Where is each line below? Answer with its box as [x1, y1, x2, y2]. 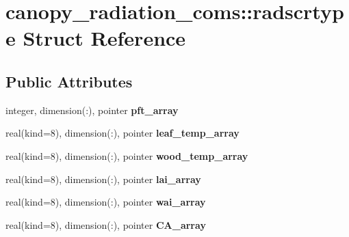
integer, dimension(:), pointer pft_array [5, 102, 179, 117]
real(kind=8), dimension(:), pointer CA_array [5, 217, 206, 232]
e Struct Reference [5, 24, 186, 52]
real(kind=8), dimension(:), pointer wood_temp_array [5, 148, 248, 163]
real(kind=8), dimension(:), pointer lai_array [5, 171, 201, 186]
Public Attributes [5, 70, 133, 92]
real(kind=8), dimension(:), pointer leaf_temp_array [5, 126, 240, 140]
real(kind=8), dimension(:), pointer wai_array [5, 195, 206, 209]
